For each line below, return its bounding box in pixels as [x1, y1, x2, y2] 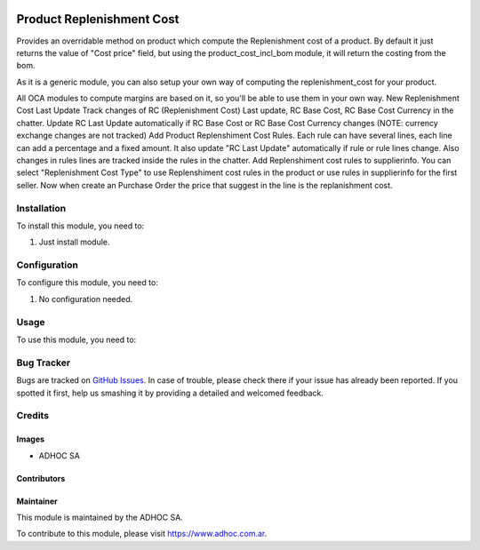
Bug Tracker [16, 356, 71, 369]
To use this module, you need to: [16, 334, 137, 346]
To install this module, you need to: [16, 220, 145, 231]
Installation [16, 202, 67, 214]
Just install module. [38, 236, 110, 248]
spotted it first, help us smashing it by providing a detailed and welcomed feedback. [16, 387, 324, 398]
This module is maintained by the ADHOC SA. [16, 512, 184, 522]
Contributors [16, 473, 66, 483]
